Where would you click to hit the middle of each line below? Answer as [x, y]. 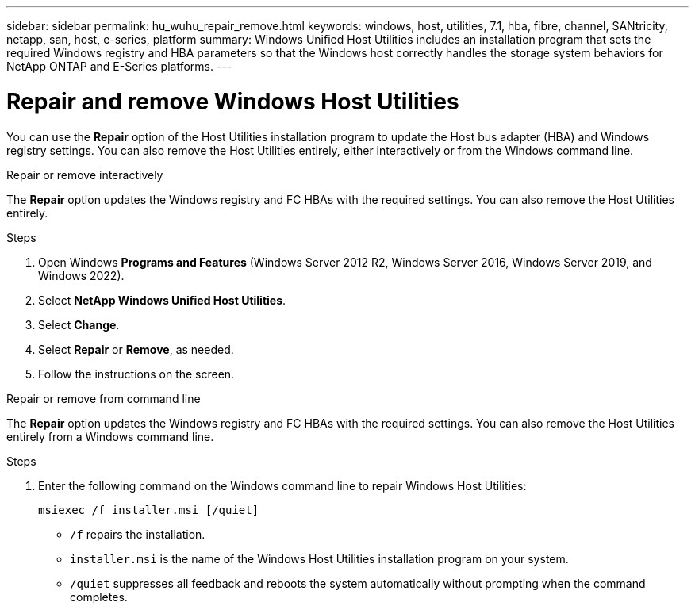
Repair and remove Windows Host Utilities [233, 101]
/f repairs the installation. [138, 534]
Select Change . [79, 324]
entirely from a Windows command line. [110, 436]
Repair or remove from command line [104, 398]
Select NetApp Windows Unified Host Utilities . [162, 300]
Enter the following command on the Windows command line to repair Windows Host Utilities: [282, 485]
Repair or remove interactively [85, 175]
